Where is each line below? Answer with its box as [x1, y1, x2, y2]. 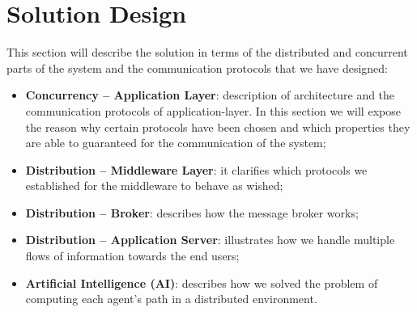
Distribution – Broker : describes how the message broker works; [25, 204, 359, 221]
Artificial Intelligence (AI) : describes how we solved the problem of [25, 274, 378, 291]
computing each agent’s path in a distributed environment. [25, 290, 317, 307]
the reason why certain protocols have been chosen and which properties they [25, 118, 411, 135]
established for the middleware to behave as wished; [25, 177, 283, 194]
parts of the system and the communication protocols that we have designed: [6, 59, 388, 76]
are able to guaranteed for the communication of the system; [25, 134, 326, 151]
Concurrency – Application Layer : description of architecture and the [25, 86, 395, 103]
